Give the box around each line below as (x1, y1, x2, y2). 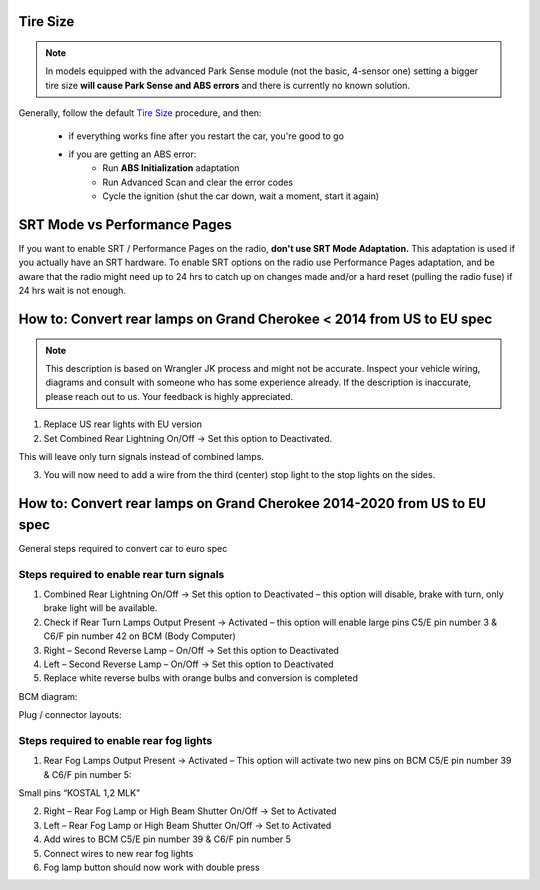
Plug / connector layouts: (18, 709, 122, 721)
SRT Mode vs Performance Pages (18, 216, 232, 233)
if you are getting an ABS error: (68, 148, 197, 160)
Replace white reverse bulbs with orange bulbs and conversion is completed (43, 672, 359, 684)
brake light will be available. (43, 602, 158, 614)
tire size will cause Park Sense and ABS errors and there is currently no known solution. (45, 79, 410, 91)
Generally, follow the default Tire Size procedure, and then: (18, 107, 262, 119)
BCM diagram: (18, 690, 78, 702)
